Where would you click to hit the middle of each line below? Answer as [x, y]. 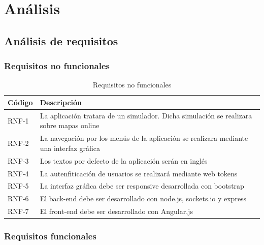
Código [20, 102]
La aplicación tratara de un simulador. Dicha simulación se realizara [146, 115]
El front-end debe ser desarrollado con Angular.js [116, 211]
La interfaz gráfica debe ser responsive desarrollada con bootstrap [142, 186]
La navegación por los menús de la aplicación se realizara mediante [144, 138]
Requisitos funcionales [50, 236]
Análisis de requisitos [61, 40]
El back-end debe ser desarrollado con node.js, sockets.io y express [143, 198]
